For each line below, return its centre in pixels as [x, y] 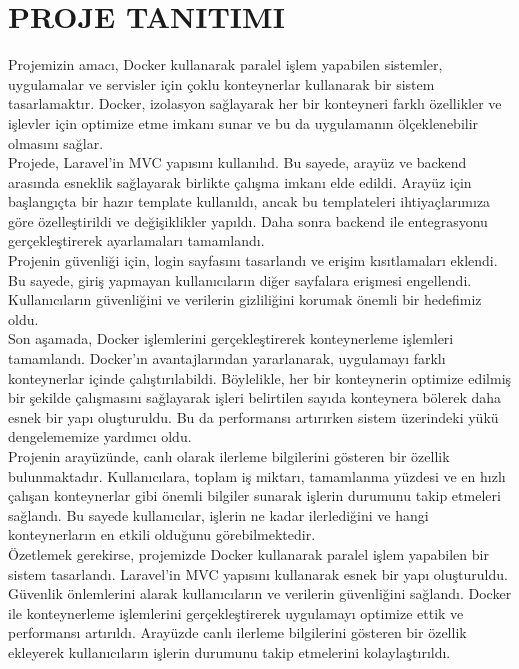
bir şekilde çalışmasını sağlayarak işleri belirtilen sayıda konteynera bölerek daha [255, 397]
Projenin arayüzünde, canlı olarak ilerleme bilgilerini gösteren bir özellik [229, 456]
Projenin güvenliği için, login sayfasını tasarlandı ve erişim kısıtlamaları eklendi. [253, 260]
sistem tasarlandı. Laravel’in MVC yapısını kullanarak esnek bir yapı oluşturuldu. [258, 573]
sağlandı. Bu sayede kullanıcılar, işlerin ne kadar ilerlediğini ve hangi [218, 514]
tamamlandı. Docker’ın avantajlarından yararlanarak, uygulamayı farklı [227, 358]
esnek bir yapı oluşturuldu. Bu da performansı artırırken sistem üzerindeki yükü [253, 416]
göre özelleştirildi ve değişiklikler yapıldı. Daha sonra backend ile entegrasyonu [248, 220]
